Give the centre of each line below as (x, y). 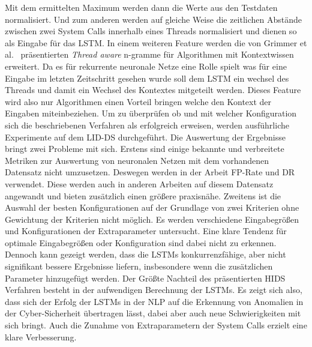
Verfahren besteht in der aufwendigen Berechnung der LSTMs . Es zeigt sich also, (154, 290)
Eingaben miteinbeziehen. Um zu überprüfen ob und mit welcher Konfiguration (151, 113)
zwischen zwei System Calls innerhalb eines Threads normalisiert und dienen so (151, 31)
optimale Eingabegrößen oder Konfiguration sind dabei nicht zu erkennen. (141, 242)
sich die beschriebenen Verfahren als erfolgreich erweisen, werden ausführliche (147, 125)
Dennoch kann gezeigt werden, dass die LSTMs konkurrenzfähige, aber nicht (145, 254)
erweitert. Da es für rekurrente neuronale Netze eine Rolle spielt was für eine (146, 66)
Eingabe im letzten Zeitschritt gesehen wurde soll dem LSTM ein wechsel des (147, 78)
